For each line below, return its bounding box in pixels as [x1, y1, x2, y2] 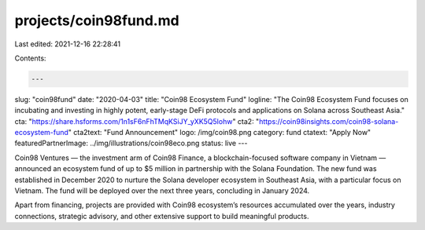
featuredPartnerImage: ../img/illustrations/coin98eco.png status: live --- [14, 138, 248, 148]
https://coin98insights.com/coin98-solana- [258, 116, 399, 126]
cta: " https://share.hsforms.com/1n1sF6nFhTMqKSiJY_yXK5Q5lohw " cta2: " [14, 116, 260, 126]
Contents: [14, 53, 46, 63]
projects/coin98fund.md [14, 12, 180, 29]
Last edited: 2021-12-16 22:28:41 [14, 39, 121, 49]
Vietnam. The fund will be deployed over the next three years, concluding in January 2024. [14, 186, 310, 195]
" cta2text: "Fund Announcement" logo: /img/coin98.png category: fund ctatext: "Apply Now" [68, 128, 371, 137]
